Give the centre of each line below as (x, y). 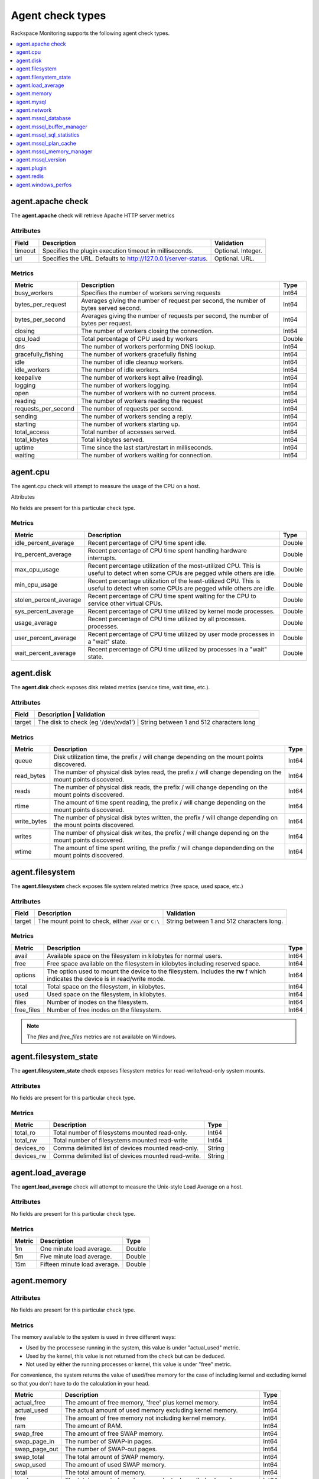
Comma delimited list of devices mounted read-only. (126, 1148)
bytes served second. (111, 308)
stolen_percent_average (48, 599)
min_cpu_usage (36, 585)
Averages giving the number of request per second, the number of (173, 301)
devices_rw (30, 1156)
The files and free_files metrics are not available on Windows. (102, 1037)
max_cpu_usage (37, 569)
